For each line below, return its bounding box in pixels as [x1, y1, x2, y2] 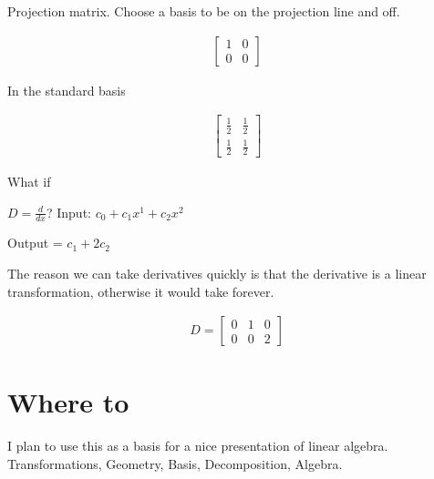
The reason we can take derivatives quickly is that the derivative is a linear [7, 264, 427, 283]
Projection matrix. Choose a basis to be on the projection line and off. [7, 2, 400, 20]
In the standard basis [7, 80, 126, 99]
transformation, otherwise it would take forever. [7, 281, 274, 301]
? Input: [46, 202, 91, 221]
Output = [7, 233, 63, 252]
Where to [7, 383, 129, 421]
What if [7, 172, 51, 190]
